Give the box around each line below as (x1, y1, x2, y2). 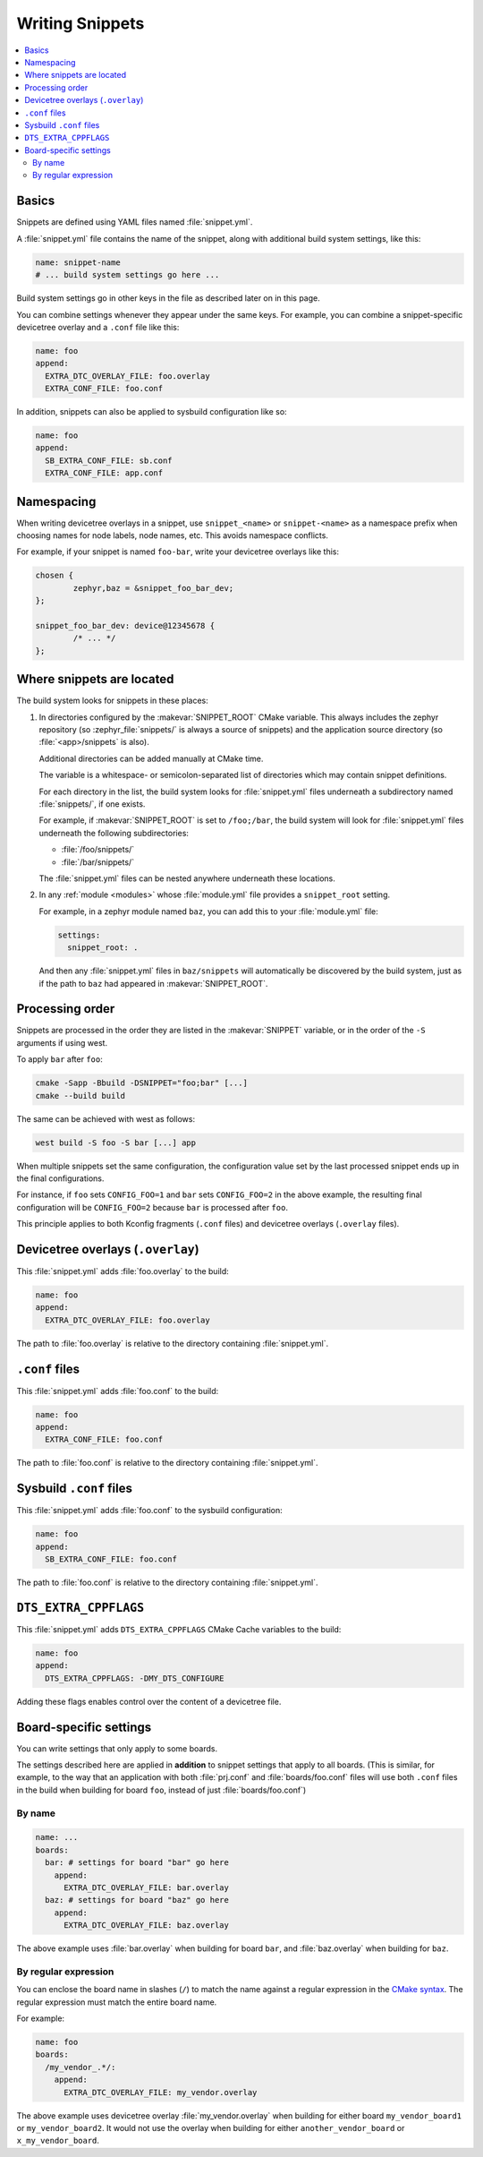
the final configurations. (16, 1173, 105, 1184)
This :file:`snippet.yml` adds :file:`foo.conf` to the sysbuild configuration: (16, 1505, 284, 1516)
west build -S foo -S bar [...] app (35, 1137, 197, 1148)
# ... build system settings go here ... (35, 270, 220, 280)
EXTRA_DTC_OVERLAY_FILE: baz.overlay (64, 1921, 230, 1930)
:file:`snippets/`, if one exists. (38, 799, 146, 809)
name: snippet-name (35, 257, 121, 268)
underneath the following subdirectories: (38, 827, 190, 838)
